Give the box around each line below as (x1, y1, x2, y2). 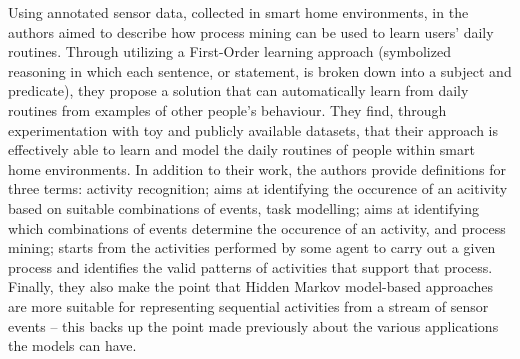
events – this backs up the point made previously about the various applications (8, 315, 499, 336)
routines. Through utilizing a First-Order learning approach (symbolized (8, 41, 451, 62)
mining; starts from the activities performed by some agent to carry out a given (8, 237, 496, 258)
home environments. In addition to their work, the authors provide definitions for (8, 158, 506, 179)
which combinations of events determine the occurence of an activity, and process (8, 217, 506, 238)
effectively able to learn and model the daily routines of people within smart (8, 139, 475, 160)
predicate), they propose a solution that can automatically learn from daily (8, 80, 469, 101)
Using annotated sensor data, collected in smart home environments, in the (8, 2, 469, 22)
